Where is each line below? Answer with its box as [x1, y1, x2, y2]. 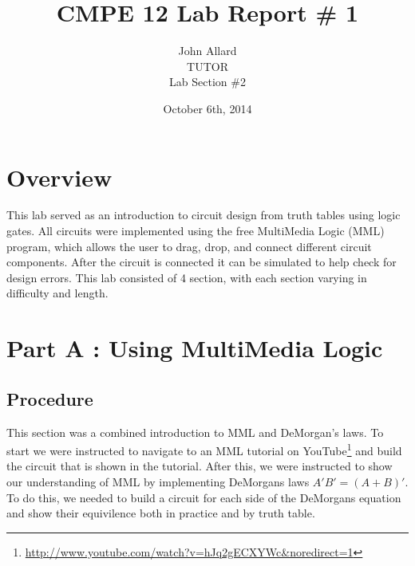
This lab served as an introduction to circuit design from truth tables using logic [6, 206, 401, 223]
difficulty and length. [6, 285, 109, 301]
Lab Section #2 [169, 73, 246, 90]
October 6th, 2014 [163, 100, 252, 116]
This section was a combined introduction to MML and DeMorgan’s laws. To [6, 423, 384, 440]
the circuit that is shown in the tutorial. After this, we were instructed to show [6, 458, 393, 474]
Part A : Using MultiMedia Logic [6, 332, 383, 364]
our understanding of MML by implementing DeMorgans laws [6, 474, 310, 490]
